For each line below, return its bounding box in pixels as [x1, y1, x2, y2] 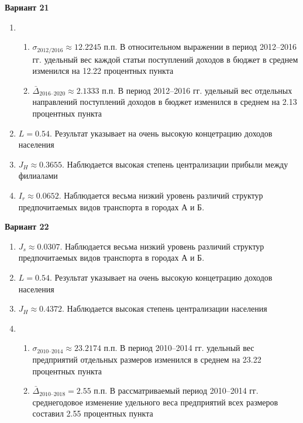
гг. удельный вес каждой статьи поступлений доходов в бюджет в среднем [32, 53, 298, 65]
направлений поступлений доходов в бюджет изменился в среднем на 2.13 [32, 95, 297, 108]
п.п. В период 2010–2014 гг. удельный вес [104, 342, 254, 354]
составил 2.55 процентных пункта [32, 407, 153, 419]
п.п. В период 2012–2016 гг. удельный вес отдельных [102, 84, 292, 96]
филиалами [18, 169, 58, 182]
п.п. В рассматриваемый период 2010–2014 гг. [94, 384, 259, 397]
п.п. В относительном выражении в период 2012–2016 [104, 40, 297, 53]
